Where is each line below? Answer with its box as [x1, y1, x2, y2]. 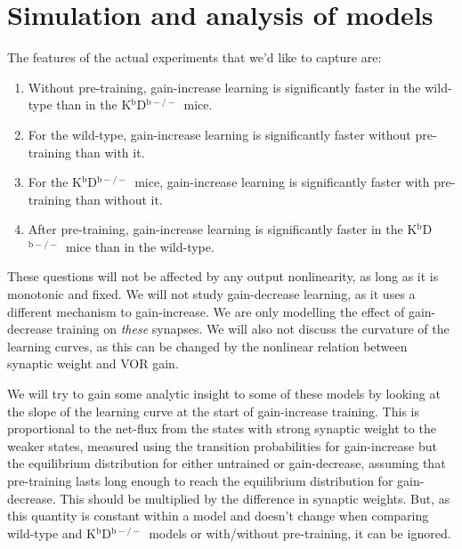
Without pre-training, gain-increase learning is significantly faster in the [28, 77, 421, 96]
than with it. [75, 142, 145, 161]
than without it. [75, 190, 163, 208]
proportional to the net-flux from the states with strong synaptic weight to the [7, 419, 436, 438]
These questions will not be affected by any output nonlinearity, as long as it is [7, 267, 439, 286]
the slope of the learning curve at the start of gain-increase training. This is [7, 401, 419, 420]
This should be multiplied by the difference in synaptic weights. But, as [60, 488, 450, 507]
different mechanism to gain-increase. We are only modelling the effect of [7, 302, 405, 320]
